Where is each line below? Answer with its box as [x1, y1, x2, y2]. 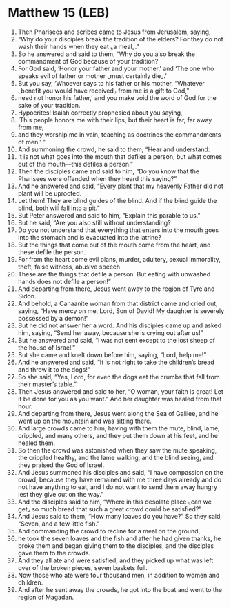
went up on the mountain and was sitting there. [17, 417, 152, 425]
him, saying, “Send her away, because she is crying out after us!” [17, 328, 203, 336]
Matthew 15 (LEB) [8, 5, 110, 21]
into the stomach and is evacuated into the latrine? [17, 233, 161, 241]
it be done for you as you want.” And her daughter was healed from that [17, 395, 222, 403]
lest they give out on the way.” [17, 490, 104, 498]
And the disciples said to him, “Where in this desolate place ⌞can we [17, 497, 212, 506]
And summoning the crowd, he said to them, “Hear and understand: [17, 145, 210, 153]
